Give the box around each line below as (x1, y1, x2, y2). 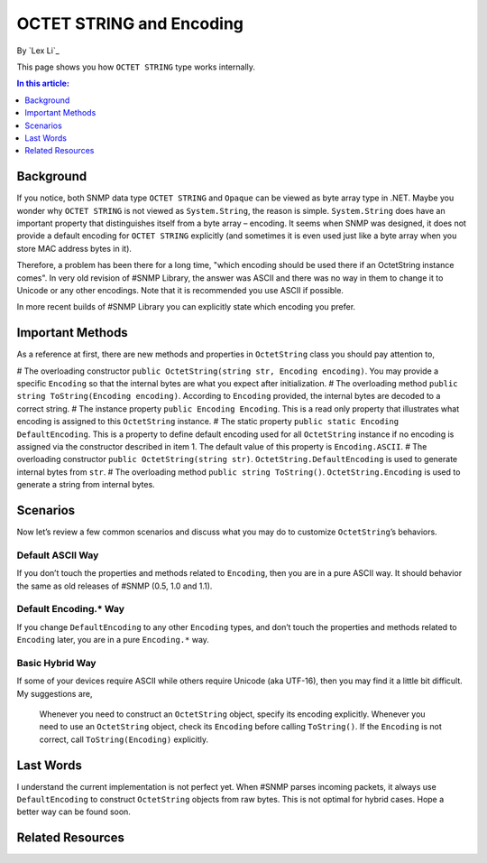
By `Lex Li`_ (16, 45, 60, 56)
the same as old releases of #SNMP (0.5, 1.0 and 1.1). (16, 580, 213, 591)
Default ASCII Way (16, 549, 99, 561)
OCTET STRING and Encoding (16, 14, 243, 33)
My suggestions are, (16, 688, 93, 699)
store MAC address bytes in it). (16, 243, 133, 254)
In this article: (16, 78, 69, 89)
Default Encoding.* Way (16, 603, 125, 616)
